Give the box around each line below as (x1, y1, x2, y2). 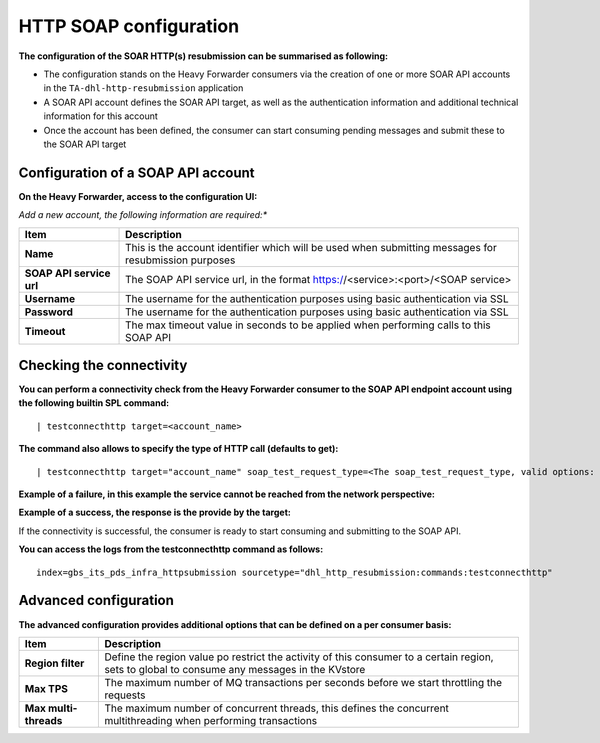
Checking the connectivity (18, 357, 188, 374)
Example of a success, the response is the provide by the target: (18, 506, 292, 519)
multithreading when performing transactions (104, 713, 318, 727)
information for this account (43, 110, 159, 122)
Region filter (24, 656, 85, 670)
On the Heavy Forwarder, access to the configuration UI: (18, 190, 258, 202)
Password (24, 305, 74, 319)
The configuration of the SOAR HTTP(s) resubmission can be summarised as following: (18, 50, 389, 62)
